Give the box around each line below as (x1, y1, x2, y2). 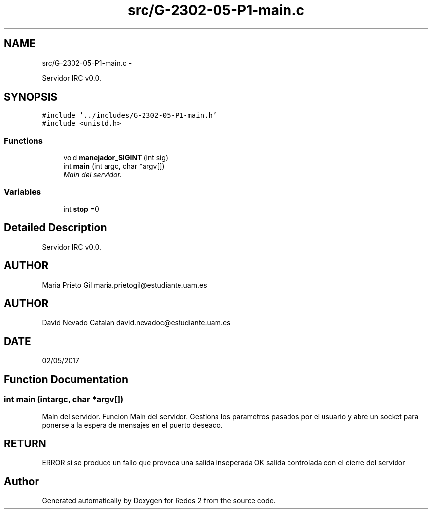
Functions (4, 135, 43, 146)
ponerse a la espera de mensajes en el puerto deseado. (42, 420, 223, 429)
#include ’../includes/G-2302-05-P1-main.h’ (42, 111, 217, 120)
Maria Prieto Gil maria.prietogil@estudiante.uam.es (42, 280, 207, 289)
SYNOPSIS (4, 91, 58, 104)
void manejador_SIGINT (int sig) (63, 153, 169, 162)
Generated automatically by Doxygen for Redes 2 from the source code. (42, 496, 276, 505)
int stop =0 (63, 204, 99, 213)
